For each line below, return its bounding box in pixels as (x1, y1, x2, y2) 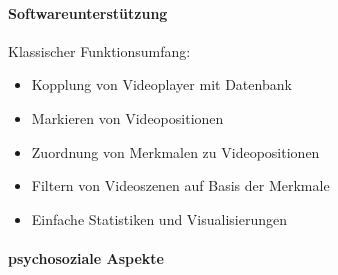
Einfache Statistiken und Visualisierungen (31, 208, 288, 229)
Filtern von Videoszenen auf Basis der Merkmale (31, 175, 330, 196)
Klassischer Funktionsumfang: (8, 40, 191, 61)
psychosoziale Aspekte (8, 247, 164, 268)
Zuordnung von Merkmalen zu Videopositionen (31, 141, 320, 162)
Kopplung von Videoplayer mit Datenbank (31, 74, 292, 95)
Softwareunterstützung (8, 2, 168, 23)
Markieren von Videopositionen (31, 107, 224, 128)
